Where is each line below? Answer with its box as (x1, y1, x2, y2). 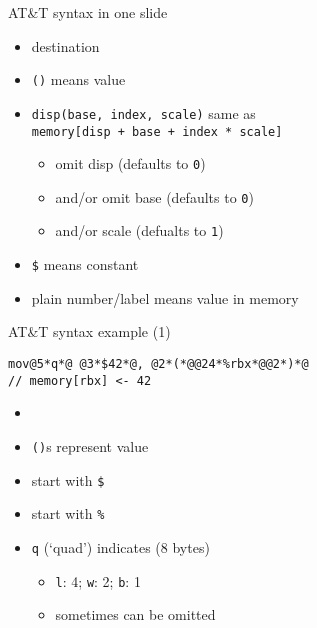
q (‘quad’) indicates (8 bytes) (31, 536, 210, 557)
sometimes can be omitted (55, 604, 216, 625)
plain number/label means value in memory (31, 287, 299, 308)
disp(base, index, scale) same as (31, 102, 256, 123)
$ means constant (31, 254, 139, 275)
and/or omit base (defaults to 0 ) (55, 186, 254, 207)
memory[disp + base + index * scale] (31, 124, 283, 139)
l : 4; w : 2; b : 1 (55, 570, 141, 591)
